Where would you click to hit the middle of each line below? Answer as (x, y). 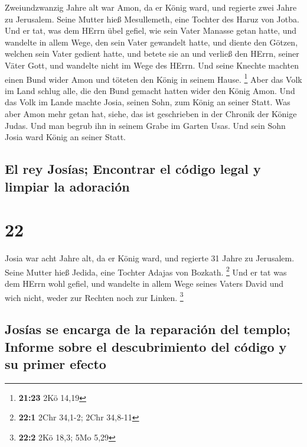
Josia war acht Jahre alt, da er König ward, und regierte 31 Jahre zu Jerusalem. (150, 258)
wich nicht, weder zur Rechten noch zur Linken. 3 (94, 296)
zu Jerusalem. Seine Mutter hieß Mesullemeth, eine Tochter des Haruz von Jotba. (152, 19)
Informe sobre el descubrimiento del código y (146, 346)
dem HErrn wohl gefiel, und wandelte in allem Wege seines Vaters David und (144, 283)
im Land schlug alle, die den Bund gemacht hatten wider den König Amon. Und (150, 90)
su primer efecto (55, 363)
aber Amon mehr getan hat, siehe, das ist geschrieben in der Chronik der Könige (151, 114)
